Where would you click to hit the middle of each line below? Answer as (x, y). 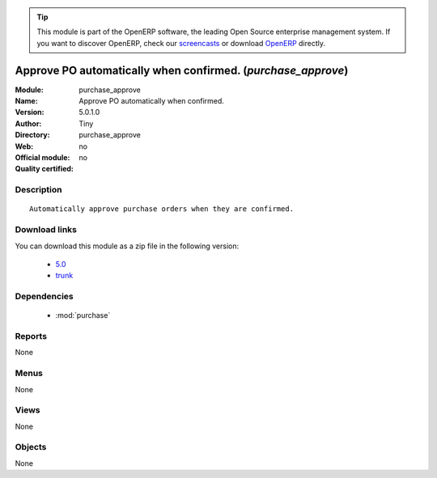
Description (38, 190)
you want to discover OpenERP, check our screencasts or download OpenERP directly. (181, 43)
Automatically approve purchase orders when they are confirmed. (162, 209)
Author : (28, 123)
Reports (31, 336)
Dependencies (45, 297)
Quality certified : (45, 169)
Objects (31, 447)
